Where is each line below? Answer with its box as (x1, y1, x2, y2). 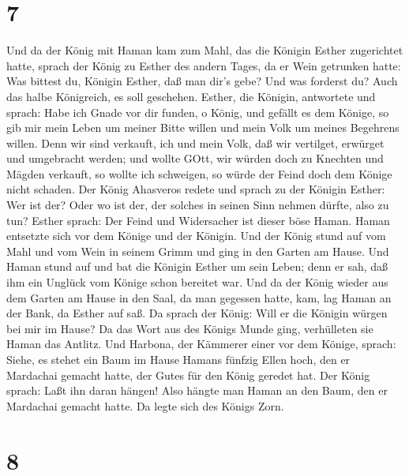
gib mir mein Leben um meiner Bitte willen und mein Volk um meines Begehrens (6, 119, 400, 136)
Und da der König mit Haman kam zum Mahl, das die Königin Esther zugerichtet (6, 42, 403, 58)
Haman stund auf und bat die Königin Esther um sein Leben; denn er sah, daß (6, 258, 388, 275)
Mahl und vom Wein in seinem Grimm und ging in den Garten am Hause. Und (6, 242, 389, 259)
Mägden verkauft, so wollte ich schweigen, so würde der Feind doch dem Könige (6, 165, 392, 182)
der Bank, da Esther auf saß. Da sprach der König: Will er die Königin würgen (6, 305, 388, 321)
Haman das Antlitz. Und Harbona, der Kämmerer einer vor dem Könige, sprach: (6, 335, 396, 352)
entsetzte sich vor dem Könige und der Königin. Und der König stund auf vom (6, 227, 386, 244)
